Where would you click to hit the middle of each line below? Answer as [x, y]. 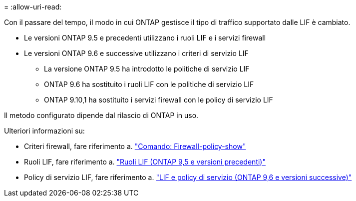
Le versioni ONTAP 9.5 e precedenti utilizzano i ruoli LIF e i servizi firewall [145, 38]
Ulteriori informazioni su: [44, 131]
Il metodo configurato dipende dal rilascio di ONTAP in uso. [101, 115]
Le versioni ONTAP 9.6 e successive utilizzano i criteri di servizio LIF [136, 53]
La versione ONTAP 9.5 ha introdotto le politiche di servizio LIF [147, 69]
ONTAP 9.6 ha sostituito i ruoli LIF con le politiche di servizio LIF [149, 84]
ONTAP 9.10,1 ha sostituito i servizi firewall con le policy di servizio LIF [159, 100]
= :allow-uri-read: [33, 7]
